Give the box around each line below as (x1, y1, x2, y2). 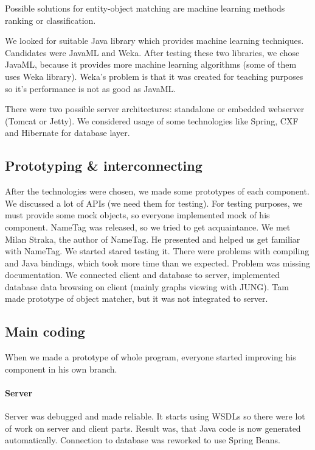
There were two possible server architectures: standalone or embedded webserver (5, 102, 305, 115)
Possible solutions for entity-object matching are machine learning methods (5, 2, 285, 14)
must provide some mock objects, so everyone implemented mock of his (5, 209, 270, 221)
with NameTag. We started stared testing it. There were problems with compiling (5, 245, 310, 257)
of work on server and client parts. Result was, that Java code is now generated (5, 421, 301, 434)
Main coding (5, 322, 85, 341)
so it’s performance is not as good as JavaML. (5, 82, 176, 95)
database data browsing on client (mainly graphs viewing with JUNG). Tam (5, 280, 289, 293)
